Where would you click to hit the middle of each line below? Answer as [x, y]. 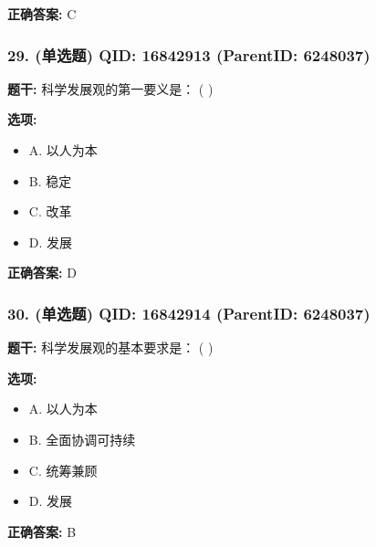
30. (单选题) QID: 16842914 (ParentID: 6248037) [189, 313]
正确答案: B [42, 531]
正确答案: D [42, 273]
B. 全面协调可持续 [82, 439]
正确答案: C [42, 14]
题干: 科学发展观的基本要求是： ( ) [110, 347]
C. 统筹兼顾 [63, 470]
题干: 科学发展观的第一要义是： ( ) [110, 88]
